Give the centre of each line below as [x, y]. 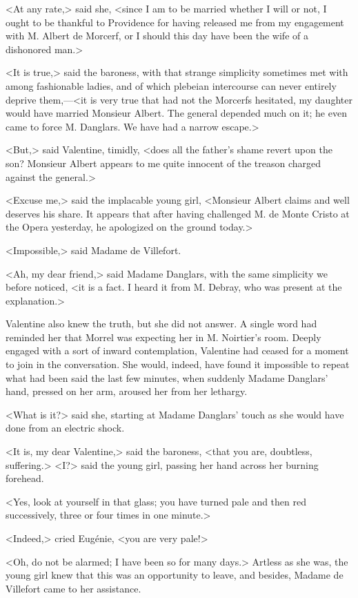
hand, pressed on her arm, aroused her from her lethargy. [127, 391]
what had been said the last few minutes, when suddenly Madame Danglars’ [167, 377]
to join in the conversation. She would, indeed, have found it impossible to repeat [178, 364]
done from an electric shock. [65, 428]
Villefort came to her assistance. [73, 588]
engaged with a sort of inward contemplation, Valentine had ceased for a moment [177, 350]
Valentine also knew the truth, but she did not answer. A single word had [161, 324]
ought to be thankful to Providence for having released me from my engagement [175, 22]
